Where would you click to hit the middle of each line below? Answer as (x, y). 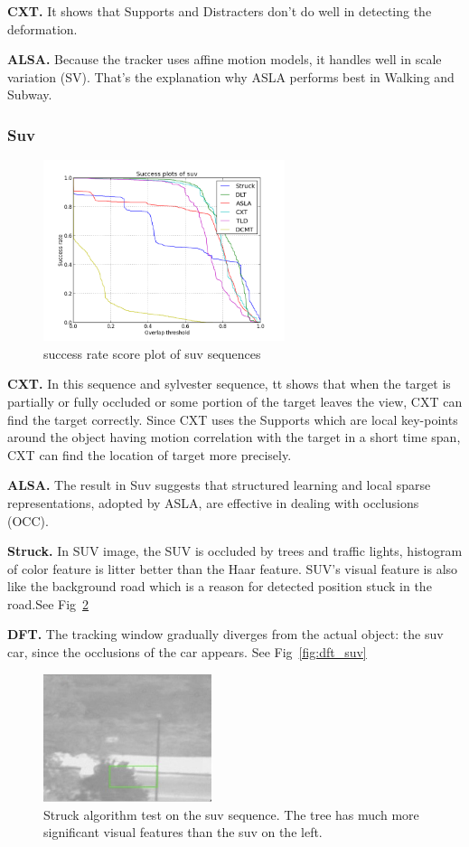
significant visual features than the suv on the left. (183, 832)
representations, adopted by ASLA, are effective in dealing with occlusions (213, 502)
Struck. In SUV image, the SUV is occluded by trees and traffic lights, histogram (235, 551)
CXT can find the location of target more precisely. (150, 454)
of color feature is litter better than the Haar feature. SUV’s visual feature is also (233, 568)
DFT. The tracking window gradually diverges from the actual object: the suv (225, 634)
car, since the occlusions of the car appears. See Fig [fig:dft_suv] (187, 652)
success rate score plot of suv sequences (152, 353)
